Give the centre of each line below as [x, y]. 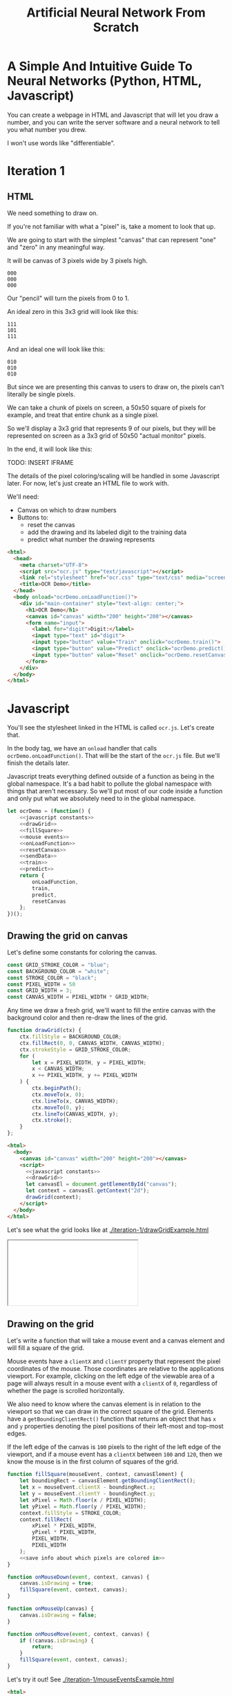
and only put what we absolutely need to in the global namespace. [101, 799]
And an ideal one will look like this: [56, 349]
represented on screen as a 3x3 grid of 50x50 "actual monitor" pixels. [107, 435]
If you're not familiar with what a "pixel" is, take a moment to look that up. [112, 226]
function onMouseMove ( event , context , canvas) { [78, 1634]
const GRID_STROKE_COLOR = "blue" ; [58, 965]
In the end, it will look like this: [50, 449]
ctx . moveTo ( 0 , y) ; [58, 1107]
